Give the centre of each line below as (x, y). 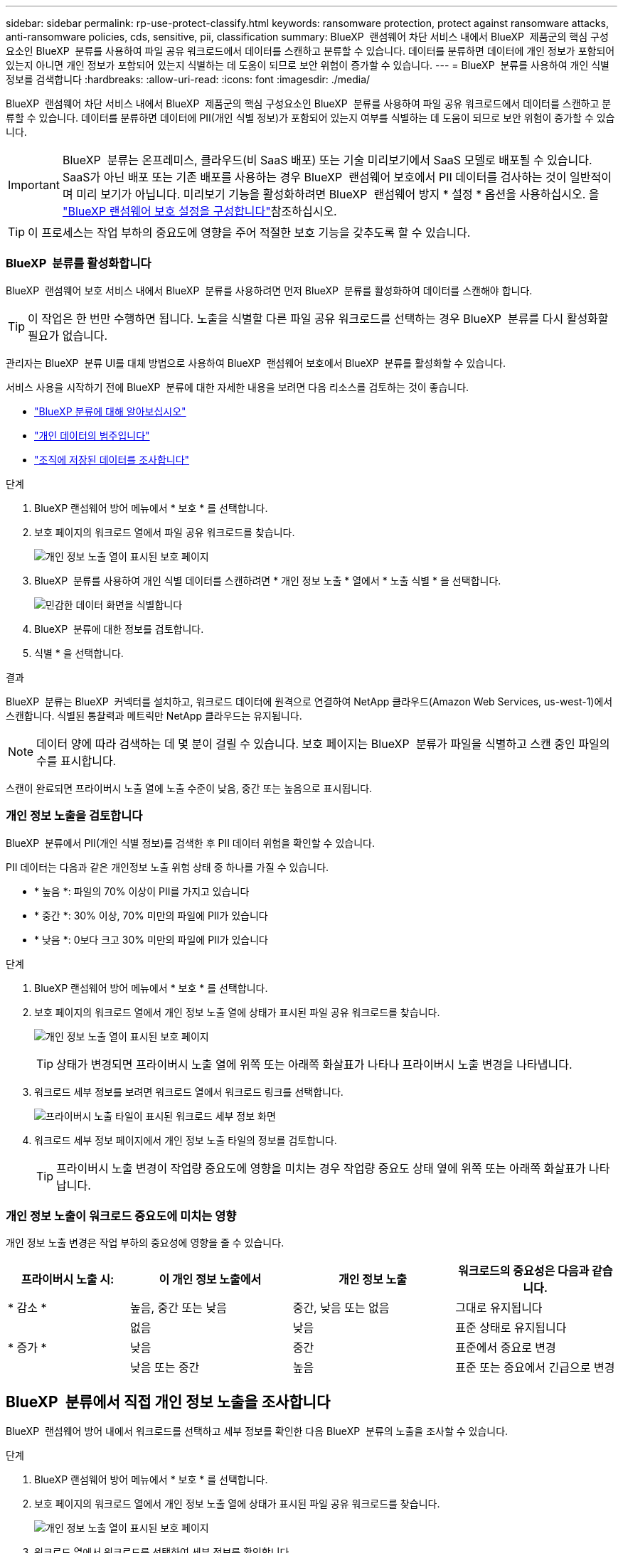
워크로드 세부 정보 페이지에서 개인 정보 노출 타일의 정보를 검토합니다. (186, 1140)
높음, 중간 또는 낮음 (179, 1308)
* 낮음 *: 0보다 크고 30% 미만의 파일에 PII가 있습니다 (151, 939)
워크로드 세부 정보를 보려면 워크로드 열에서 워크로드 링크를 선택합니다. (189, 1092)
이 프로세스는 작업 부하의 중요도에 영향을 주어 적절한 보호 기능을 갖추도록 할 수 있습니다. (249, 233)
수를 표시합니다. (76, 761)
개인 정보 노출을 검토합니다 (74, 816)
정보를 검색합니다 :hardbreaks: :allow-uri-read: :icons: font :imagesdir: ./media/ (188, 79)
